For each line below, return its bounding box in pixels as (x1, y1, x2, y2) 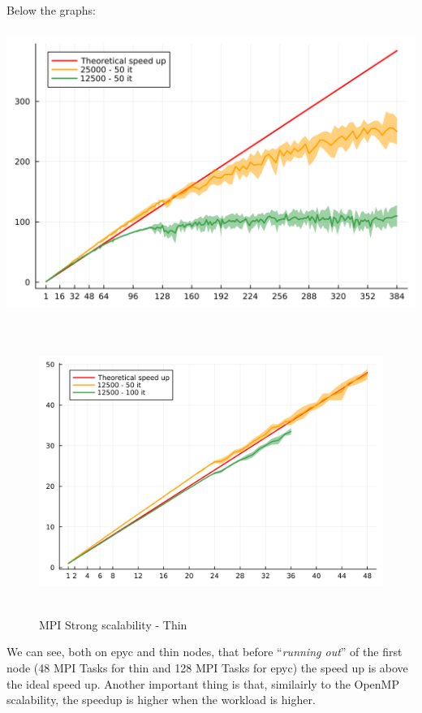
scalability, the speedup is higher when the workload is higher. (6, 691, 316, 708)
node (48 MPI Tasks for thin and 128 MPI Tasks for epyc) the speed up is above (6, 659, 408, 676)
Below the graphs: (6, 2, 96, 18)
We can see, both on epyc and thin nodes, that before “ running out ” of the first (6, 643, 403, 660)
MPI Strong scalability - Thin (39, 616, 187, 633)
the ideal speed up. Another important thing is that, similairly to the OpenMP (6, 675, 399, 692)
